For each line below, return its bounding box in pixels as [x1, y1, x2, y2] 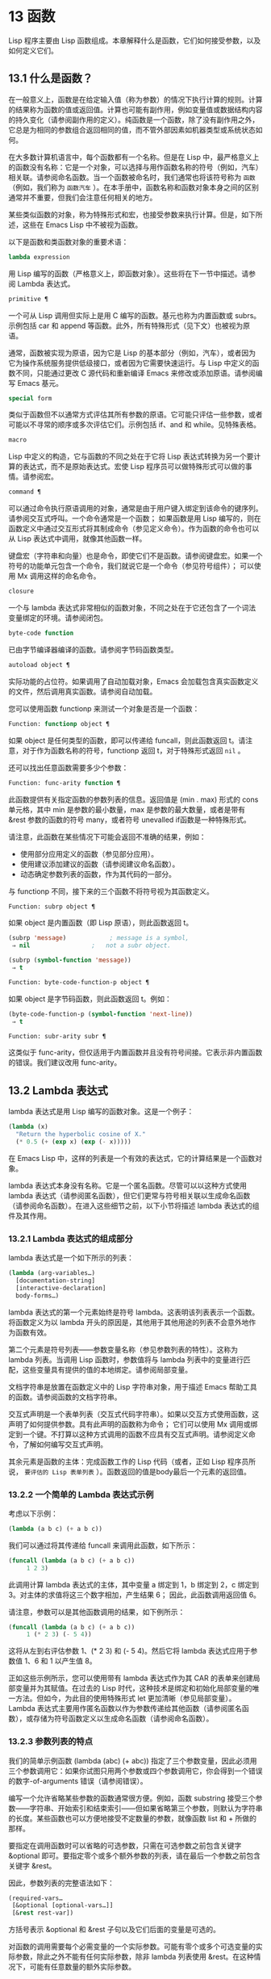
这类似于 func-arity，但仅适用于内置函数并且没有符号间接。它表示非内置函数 [8, 1047, 263, 1058]
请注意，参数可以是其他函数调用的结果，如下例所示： [8, 1607, 186, 1616]
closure [8, 587, 35, 596]
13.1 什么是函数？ [8, 72, 94, 86]
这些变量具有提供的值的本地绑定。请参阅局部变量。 [22, 1365, 192, 1374]
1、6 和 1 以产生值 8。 [23, 1656, 97, 1666]
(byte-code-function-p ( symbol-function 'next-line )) [8, 1010, 194, 1018]
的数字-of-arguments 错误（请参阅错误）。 [8, 1776, 148, 1785]
